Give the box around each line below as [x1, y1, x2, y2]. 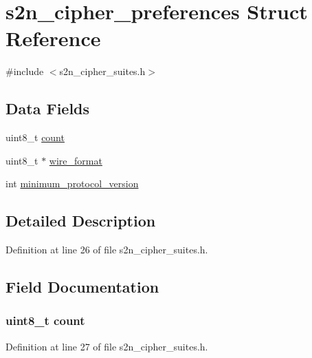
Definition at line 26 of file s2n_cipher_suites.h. [5, 242, 208, 257]
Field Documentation [5, 276, 159, 297]
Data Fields [5, 98, 90, 119]
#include [5, 64, 44, 78]
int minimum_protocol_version [5, 176, 139, 191]
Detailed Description [5, 210, 156, 231]
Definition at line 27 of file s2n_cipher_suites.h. [5, 339, 208, 353]
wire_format [49, 153, 102, 167]
